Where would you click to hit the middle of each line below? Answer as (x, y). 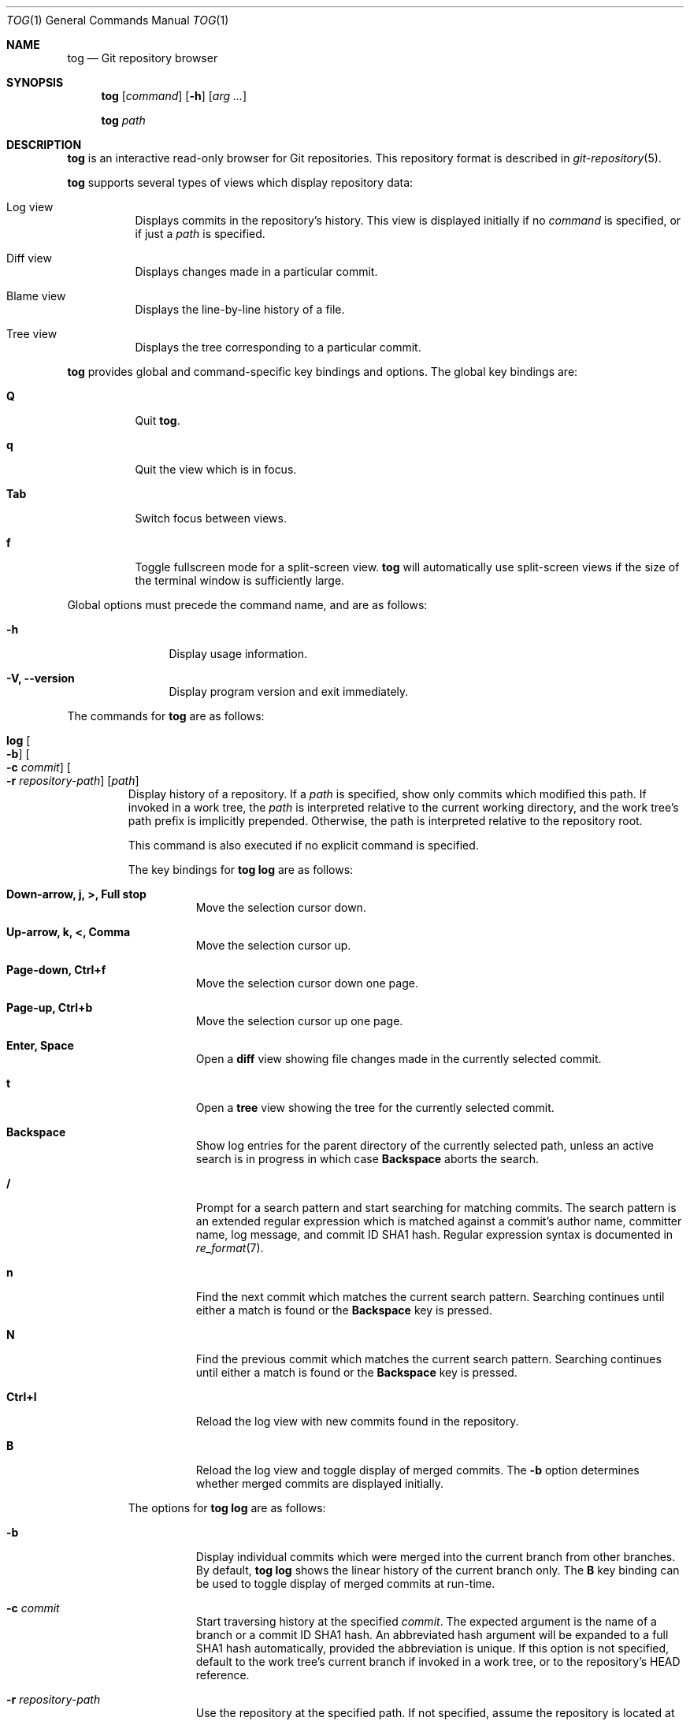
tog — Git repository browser (143, 58)
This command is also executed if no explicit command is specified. (303, 845)
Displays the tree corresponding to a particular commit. (278, 347)
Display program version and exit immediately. (289, 691)
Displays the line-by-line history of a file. (240, 309)
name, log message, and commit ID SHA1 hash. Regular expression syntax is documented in (434, 1234)
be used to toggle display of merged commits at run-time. (345, 1583)
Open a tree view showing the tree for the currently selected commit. (375, 1108)
